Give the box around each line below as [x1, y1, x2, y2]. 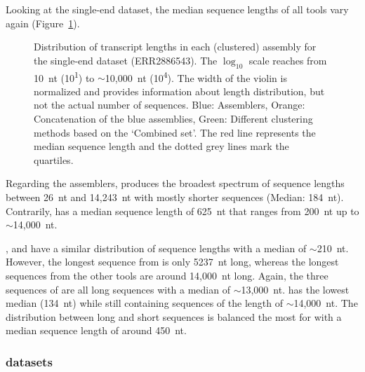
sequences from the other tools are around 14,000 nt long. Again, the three [6, 268, 328, 282]
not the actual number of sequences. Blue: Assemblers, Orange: [34, 97, 305, 112]
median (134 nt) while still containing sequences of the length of [6, 296, 283, 310]
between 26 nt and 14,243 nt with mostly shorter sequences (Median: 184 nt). [6, 189, 344, 204]
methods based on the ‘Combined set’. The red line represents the [34, 125, 316, 139]
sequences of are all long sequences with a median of [6, 282, 230, 296]
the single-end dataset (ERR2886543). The [34, 53, 218, 67]
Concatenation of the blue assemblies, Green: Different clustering [34, 111, 313, 126]
